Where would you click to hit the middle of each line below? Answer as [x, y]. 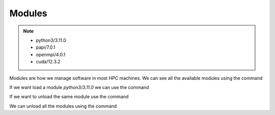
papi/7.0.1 [46, 47]
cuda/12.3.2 [48, 62]
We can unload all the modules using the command [63, 106]
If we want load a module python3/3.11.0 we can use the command [79, 87]
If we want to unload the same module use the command [69, 97]
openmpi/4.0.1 [51, 54]
